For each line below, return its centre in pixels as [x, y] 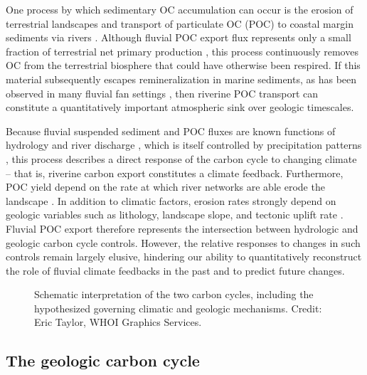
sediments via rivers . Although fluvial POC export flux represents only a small [179, 37]
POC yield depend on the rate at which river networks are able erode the [165, 187]
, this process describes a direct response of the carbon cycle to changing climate [181, 158]
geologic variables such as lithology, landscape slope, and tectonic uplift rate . [175, 215]
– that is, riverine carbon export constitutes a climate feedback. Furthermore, [175, 173]
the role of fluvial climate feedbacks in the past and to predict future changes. [175, 270]
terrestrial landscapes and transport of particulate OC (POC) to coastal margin [180, 23]
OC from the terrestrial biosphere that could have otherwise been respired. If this [183, 65]
